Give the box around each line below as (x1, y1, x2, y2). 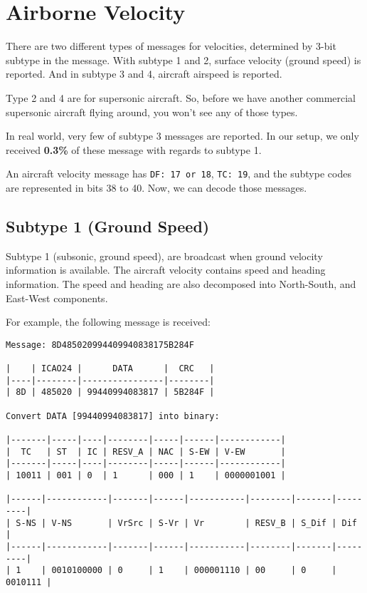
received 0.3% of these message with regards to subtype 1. (6, 142, 262, 157)
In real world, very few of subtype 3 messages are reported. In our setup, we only (6, 128, 359, 143)
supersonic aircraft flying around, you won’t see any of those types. (6, 104, 298, 119)
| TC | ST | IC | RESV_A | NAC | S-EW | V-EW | (6, 446, 286, 457)
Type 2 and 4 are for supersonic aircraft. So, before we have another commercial (6, 90, 356, 105)
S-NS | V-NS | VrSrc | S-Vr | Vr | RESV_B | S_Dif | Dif (16, 517, 357, 528)
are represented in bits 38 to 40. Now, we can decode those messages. (6, 180, 307, 195)
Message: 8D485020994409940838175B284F (6, 339, 194, 350)
